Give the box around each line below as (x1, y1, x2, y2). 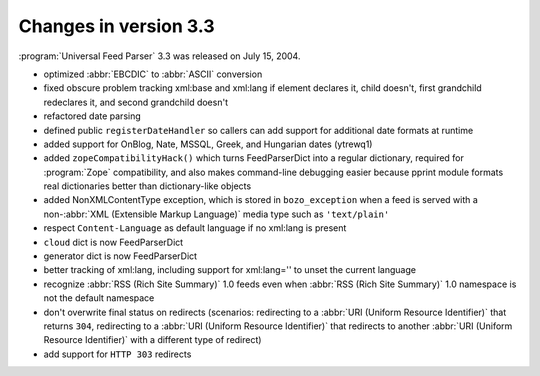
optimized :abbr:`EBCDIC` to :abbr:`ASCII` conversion (43, 68, 263, 80)
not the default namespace (43, 292, 155, 304)
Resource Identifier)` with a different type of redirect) (43, 334, 262, 346)
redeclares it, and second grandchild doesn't (43, 96, 229, 108)
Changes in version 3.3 (18, 15, 215, 37)
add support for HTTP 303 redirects (43, 348, 192, 360)
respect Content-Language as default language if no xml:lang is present (43, 222, 347, 234)
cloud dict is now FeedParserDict (43, 236, 184, 248)
